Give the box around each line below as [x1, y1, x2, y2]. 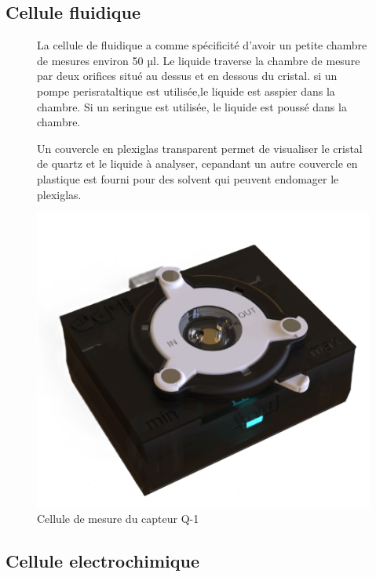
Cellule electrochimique [5, 549, 200, 573]
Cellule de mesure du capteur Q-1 [37, 510, 199, 527]
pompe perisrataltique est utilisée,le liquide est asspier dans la [37, 82, 335, 99]
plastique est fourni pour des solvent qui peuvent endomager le [37, 170, 339, 187]
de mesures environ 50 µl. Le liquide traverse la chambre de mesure [37, 52, 360, 68]
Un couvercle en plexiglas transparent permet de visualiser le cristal [37, 140, 363, 156]
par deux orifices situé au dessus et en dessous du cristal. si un [37, 67, 338, 84]
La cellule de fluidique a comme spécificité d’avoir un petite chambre [37, 37, 367, 53]
